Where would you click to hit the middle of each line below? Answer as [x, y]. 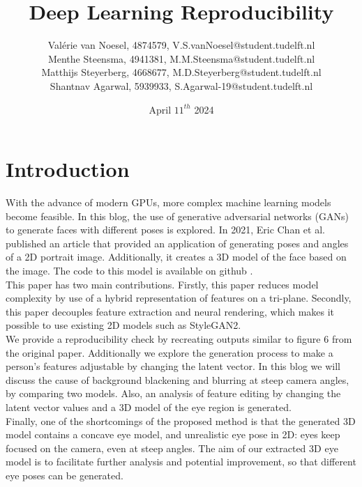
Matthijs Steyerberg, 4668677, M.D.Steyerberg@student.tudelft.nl [181, 72]
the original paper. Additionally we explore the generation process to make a [169, 352]
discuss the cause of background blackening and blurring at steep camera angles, [178, 379]
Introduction [68, 169]
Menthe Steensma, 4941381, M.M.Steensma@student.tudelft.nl [181, 58]
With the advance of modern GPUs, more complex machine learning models [168, 202]
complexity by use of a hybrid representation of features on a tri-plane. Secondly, [179, 298]
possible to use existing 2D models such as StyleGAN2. [123, 325]
